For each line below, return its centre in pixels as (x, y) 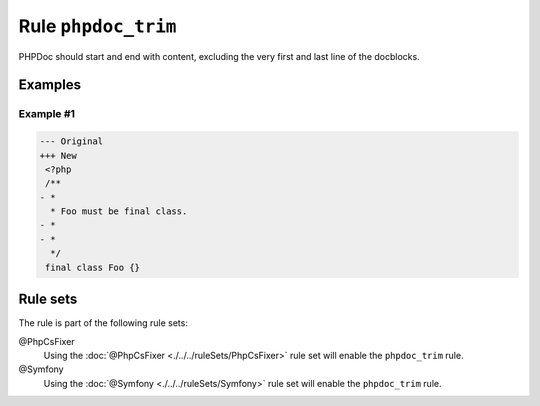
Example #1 (46, 114)
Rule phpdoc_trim (97, 26)
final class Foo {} (92, 267)
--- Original (71, 141)
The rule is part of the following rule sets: (103, 323)
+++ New (58, 155)
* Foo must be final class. (119, 211)
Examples (50, 85)
